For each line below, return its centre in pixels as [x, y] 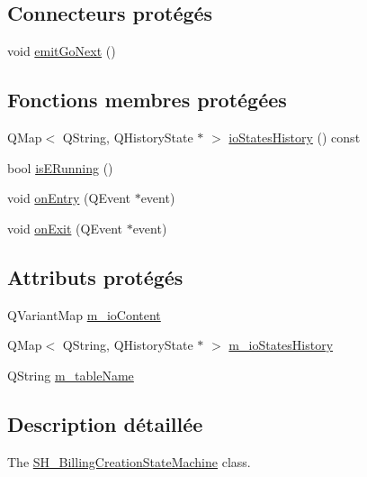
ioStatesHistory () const [295, 137]
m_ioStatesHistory [281, 345]
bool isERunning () [60, 167]
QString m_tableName [71, 375]
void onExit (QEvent [65, 228]
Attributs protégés [95, 276]
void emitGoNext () [62, 51]
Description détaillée [105, 423]
